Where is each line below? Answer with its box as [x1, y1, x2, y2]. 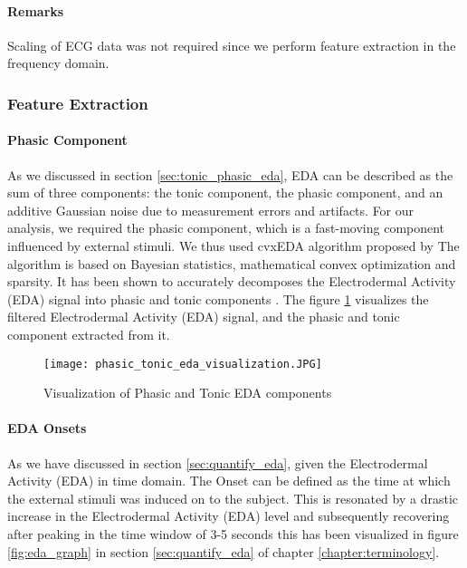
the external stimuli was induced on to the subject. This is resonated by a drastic [7, 488, 459, 507]
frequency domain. [7, 53, 110, 72]
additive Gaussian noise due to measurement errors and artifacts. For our [7, 200, 415, 219]
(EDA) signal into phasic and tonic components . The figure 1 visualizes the [7, 289, 429, 308]
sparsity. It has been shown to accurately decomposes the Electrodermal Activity [7, 272, 456, 291]
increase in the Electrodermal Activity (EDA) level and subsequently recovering [7, 506, 450, 525]
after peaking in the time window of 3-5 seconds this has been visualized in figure [7, 524, 459, 543]
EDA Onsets [7, 419, 87, 438]
